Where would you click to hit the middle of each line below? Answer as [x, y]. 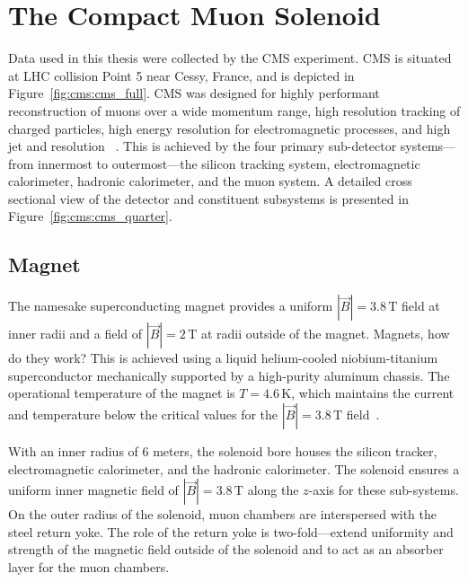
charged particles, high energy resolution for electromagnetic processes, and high [230, 128]
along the [273, 490]
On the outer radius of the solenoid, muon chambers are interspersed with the [223, 514]
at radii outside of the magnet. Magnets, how [325, 334]
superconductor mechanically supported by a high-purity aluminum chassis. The [229, 375]
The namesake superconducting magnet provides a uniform [171, 306]
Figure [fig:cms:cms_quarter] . [90, 216]
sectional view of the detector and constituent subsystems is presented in [208, 198]
